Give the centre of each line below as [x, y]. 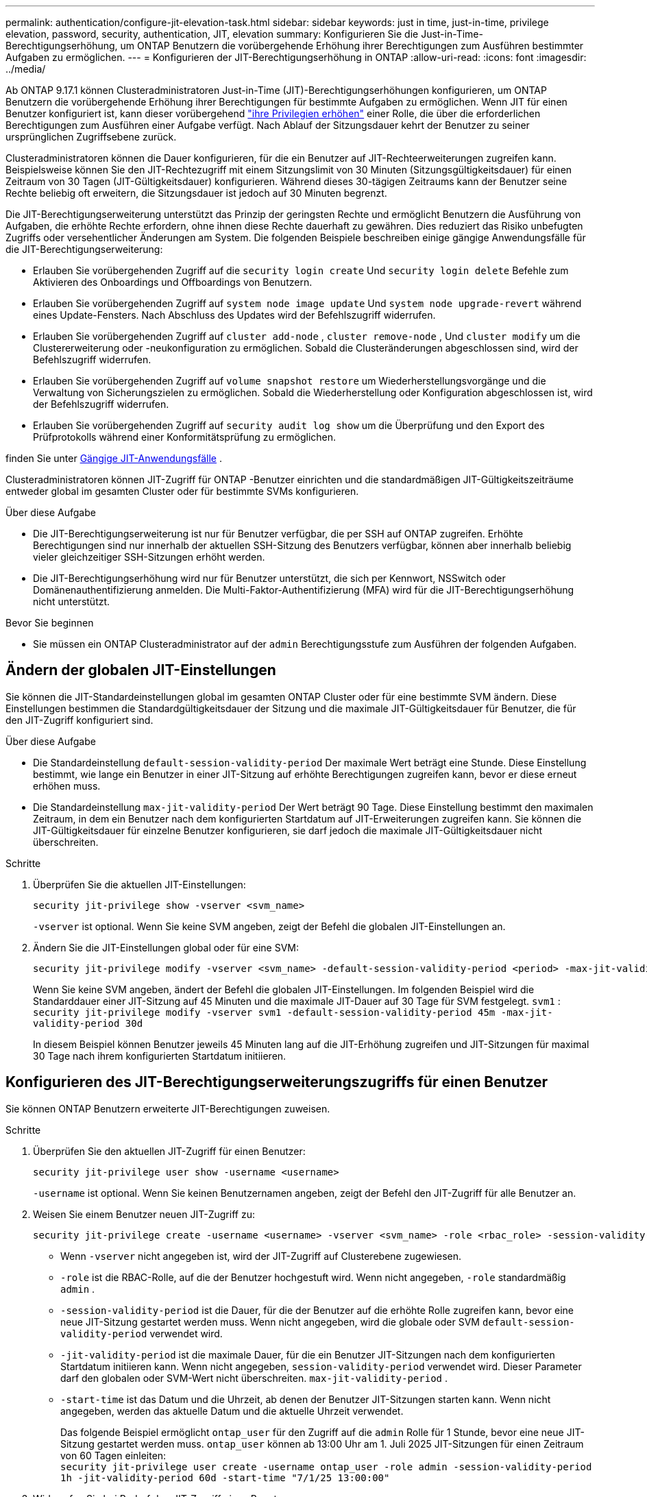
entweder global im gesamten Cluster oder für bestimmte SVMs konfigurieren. [182, 491]
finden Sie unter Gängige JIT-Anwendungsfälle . [114, 458]
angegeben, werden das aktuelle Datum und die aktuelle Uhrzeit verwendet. [232, 1411]
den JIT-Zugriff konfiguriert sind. [80, 720]
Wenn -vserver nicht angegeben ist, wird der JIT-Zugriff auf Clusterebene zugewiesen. [261, 1256]
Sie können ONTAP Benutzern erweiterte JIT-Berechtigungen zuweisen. [168, 1108]
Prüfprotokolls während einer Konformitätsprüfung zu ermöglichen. [185, 437]
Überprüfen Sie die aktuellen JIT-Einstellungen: [139, 884]
